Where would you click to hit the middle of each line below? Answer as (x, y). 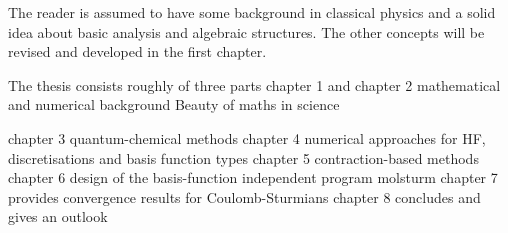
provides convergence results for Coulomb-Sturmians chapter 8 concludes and (244, 196)
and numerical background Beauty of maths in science (174, 104)
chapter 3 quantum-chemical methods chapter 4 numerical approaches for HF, (247, 137)
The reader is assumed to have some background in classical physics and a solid (252, 12)
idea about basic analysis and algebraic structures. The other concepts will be (246, 31)
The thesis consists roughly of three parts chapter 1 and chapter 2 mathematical (254, 84)
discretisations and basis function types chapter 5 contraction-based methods (243, 157)
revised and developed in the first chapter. (137, 51)
